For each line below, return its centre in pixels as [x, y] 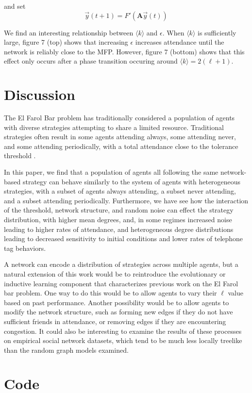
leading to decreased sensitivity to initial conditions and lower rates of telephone [124, 238]
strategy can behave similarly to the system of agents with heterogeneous [132, 181]
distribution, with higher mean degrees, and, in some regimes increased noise [118, 220]
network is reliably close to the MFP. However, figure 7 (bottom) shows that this [124, 51]
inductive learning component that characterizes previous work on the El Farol [121, 283]
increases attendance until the [180, 42]
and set [15, 6]
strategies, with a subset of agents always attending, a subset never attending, [120, 191]
